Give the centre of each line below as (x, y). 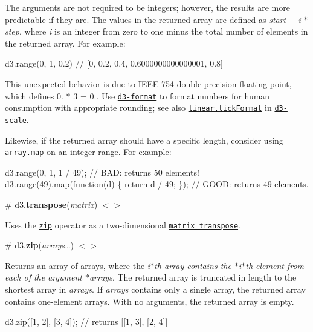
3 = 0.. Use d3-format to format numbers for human (172, 95)
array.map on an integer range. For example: (88, 152)
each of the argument (44, 277)
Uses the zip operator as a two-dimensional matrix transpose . (123, 224)
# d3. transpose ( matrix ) (51, 204)
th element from (275, 265)
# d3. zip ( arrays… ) (40, 245)
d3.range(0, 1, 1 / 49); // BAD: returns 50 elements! (102, 172)
